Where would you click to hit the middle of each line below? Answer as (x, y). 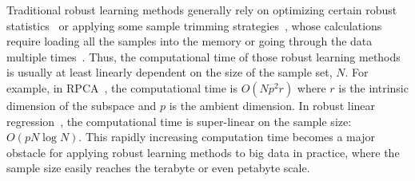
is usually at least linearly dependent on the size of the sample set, (170, 72)
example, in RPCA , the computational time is (122, 87)
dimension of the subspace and (82, 105)
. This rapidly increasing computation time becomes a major (227, 137)
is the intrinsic (373, 87)
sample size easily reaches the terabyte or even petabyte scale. (158, 168)
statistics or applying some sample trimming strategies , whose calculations (194, 25)
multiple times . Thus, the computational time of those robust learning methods (204, 56)
